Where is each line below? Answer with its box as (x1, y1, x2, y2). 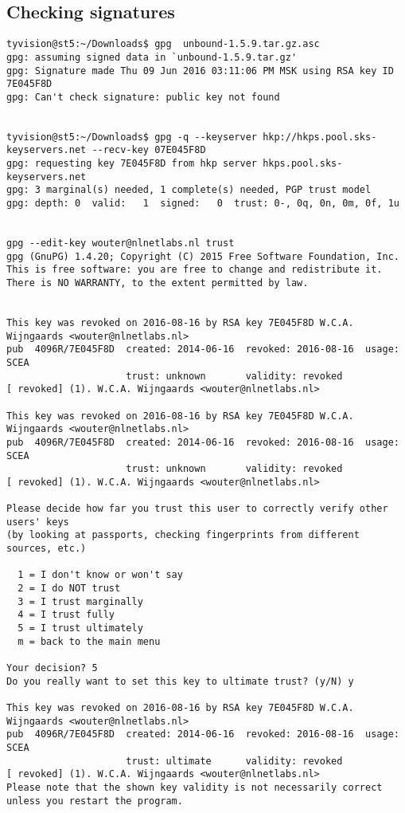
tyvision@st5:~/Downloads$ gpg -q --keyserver (6, 131, 257, 143)
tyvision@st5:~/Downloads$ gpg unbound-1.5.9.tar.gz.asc (6, 38, 320, 50)
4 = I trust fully (18, 609, 115, 621)
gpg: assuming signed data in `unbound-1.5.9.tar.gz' (6, 51, 298, 63)
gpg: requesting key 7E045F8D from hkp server (6, 158, 257, 170)
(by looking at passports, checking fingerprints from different (6, 529, 360, 541)
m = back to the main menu (18, 635, 161, 647)
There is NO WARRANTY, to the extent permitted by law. (6, 277, 309, 289)
